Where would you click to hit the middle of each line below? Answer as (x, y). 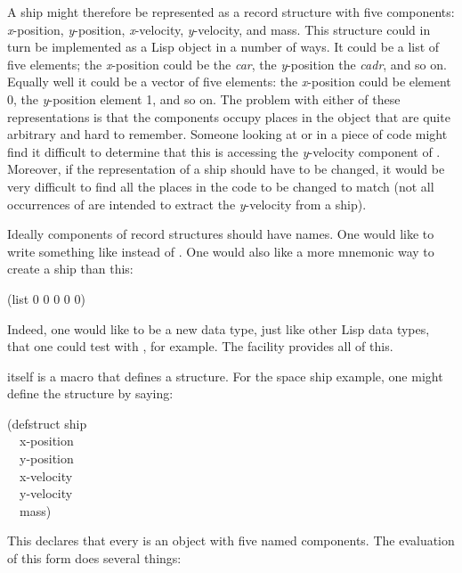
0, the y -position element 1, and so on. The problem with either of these (204, 98)
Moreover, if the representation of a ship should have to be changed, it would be (226, 169)
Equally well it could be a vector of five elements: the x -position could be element (229, 82)
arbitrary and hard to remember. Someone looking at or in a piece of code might (227, 134)
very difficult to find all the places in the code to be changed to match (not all (221, 186)
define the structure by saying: (90, 393)
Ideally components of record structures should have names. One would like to (221, 234)
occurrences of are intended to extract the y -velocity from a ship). (187, 204)
